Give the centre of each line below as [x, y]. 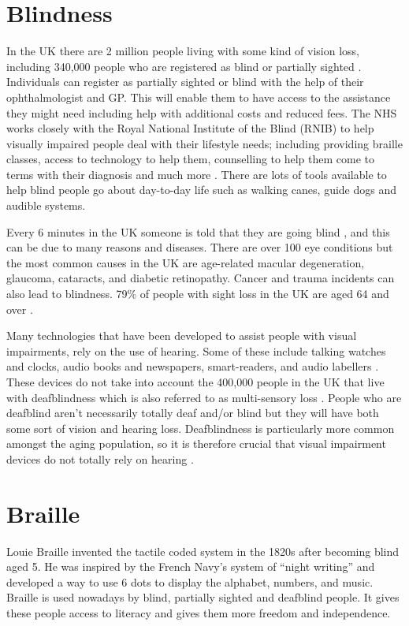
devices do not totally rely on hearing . [100, 458]
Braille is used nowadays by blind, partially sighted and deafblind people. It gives [203, 597]
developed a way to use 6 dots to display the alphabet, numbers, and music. [190, 581]
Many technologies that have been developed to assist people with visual [182, 335]
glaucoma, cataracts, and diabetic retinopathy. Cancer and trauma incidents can [201, 278]
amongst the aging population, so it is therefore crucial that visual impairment [196, 443]
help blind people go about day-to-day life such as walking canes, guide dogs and [201, 190]
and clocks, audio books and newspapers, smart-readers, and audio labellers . [193, 366]
